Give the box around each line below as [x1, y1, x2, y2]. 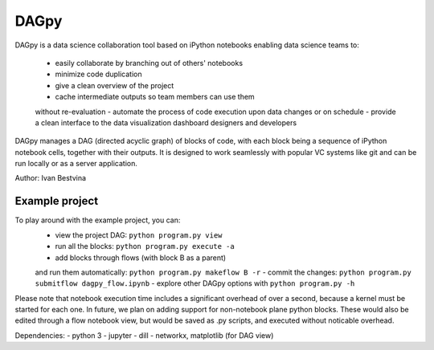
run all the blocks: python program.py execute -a [55, 242, 235, 251]
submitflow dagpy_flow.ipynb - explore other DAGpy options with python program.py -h [35, 279, 355, 288]
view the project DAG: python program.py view [55, 230, 223, 240]
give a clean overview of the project [55, 80, 174, 90]
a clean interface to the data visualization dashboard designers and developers [35, 117, 297, 128]
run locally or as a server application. [14, 159, 138, 169]
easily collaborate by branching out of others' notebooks [55, 58, 244, 67]
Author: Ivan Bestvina [14, 173, 87, 183]
